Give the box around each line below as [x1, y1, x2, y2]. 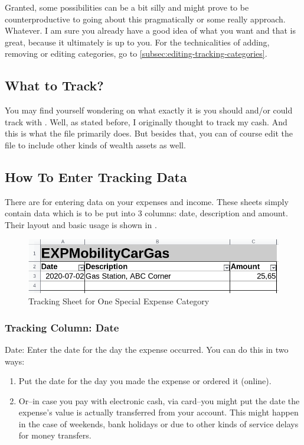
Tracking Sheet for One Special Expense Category [28, 295, 210, 307]
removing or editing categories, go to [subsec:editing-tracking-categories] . [5, 47, 267, 60]
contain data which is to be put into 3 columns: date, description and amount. [5, 207, 288, 219]
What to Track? [5, 76, 104, 95]
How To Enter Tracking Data [5, 167, 187, 186]
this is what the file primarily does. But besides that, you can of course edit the [5, 127, 293, 139]
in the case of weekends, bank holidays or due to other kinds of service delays [18, 417, 299, 430]
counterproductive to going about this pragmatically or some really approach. [5, 12, 286, 25]
